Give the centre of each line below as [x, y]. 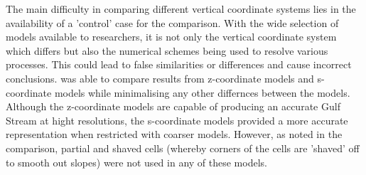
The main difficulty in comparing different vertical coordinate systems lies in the [181, 9]
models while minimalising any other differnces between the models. [202, 92]
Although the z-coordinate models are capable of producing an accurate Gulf [173, 106]
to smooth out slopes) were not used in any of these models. [136, 162]
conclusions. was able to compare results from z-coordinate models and [160, 78]
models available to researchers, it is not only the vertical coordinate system [171, 37]
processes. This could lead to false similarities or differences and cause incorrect [179, 64]
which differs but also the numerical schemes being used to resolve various [167, 50]
